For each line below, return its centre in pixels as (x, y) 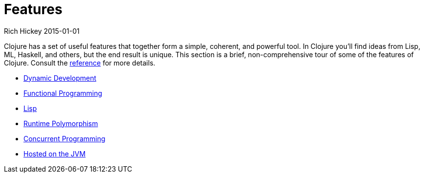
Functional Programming (63, 93)
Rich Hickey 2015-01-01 (42, 31)
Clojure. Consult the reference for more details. (80, 63)
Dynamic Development (60, 78)
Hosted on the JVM (55, 154)
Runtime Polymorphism (61, 123)
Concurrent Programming (64, 138)
